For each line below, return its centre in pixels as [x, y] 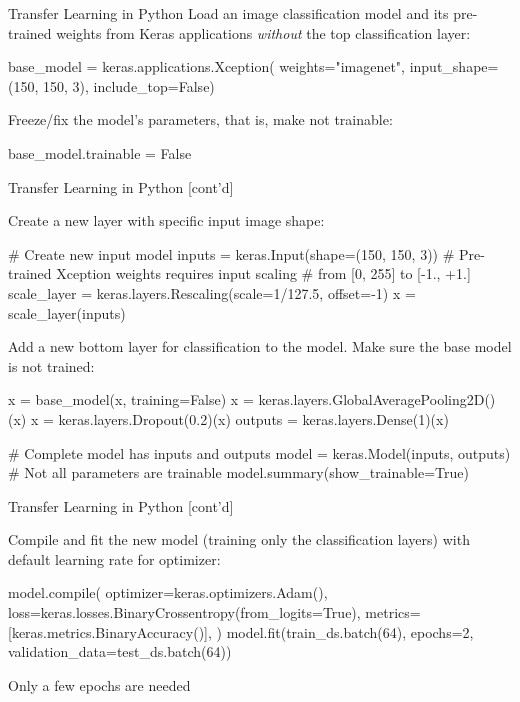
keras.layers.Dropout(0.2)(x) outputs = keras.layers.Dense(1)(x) [253, 418]
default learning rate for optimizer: [114, 558]
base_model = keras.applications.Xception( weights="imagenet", [206, 66]
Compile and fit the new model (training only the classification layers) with [239, 539]
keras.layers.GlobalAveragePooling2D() [377, 399]
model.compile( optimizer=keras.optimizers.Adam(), [168, 592]
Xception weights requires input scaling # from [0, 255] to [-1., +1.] [263, 273]
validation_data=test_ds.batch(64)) [120, 651]
